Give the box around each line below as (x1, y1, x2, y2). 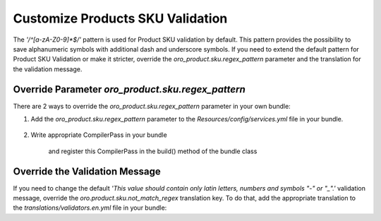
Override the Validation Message (13, 165, 162, 177)
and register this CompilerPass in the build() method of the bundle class (48, 147, 258, 155)
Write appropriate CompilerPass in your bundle (30, 131, 167, 139)
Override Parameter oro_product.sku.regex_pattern (13, 83, 246, 95)
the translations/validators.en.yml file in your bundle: (13, 203, 167, 212)
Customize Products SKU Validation (13, 11, 228, 26)
